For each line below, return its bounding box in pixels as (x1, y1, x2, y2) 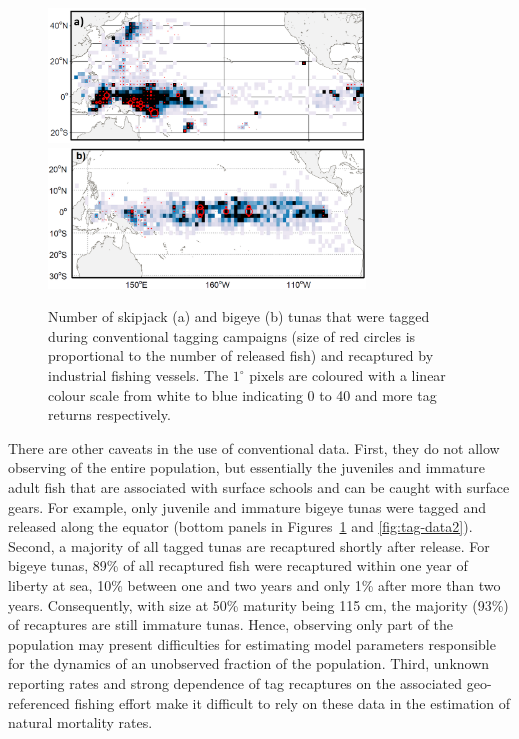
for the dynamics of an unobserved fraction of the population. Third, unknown (8, 653, 490, 674)
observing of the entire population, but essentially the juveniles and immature (8, 457, 485, 478)
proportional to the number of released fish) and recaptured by (48, 345, 434, 366)
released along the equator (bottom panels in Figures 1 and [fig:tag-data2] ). (8, 516, 473, 537)
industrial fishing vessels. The (48, 365, 229, 386)
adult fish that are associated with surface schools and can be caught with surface (8, 477, 510, 497)
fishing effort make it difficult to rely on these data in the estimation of (74, 692, 511, 713)
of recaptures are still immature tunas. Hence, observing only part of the (8, 614, 454, 635)
